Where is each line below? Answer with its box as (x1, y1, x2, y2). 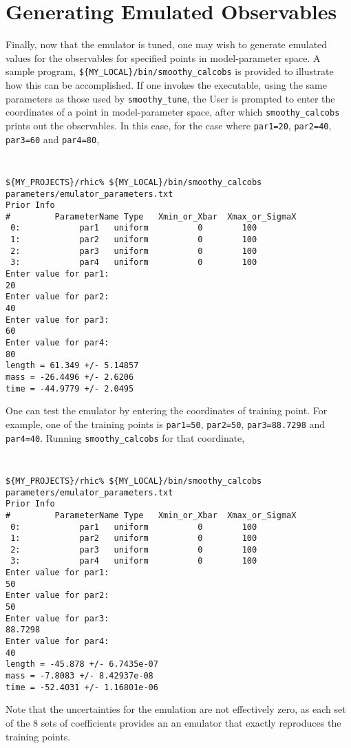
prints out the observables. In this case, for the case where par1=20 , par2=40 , (6, 118, 332, 132)
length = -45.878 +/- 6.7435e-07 (6, 659, 158, 670)
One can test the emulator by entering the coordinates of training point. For (6, 403, 328, 418)
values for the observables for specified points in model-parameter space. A (6, 50, 321, 65)
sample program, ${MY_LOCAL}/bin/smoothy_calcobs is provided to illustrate (6, 64, 334, 78)
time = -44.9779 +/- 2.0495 (6, 383, 134, 394)
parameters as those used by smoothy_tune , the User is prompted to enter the (6, 91, 335, 105)
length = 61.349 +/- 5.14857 (6, 361, 139, 371)
